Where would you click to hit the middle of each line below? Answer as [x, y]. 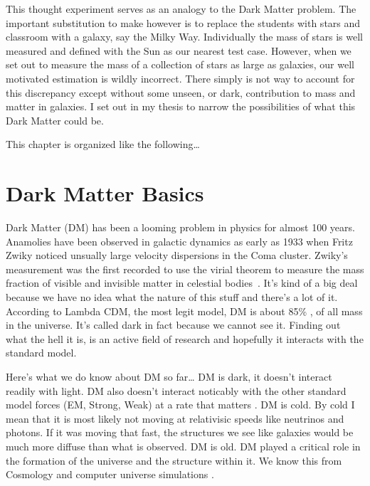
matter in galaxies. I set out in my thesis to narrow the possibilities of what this [181, 106]
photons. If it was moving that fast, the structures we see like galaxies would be [180, 432]
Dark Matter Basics [105, 193]
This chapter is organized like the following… [103, 144]
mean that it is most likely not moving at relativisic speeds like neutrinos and [175, 418]
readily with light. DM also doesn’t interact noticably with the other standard [176, 390]
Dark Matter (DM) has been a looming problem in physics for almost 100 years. [180, 227]
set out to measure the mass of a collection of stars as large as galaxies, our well [180, 64]
